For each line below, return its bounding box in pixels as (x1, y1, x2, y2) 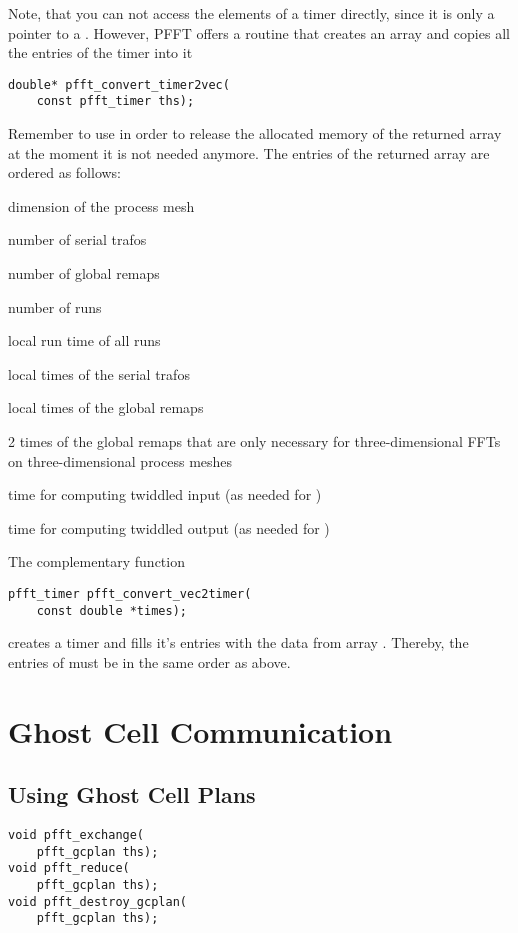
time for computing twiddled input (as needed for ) (8, 484, 322, 505)
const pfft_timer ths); (36, 94, 195, 109)
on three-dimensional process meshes (8, 450, 233, 471)
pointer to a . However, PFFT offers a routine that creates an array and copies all (8, 22, 510, 43)
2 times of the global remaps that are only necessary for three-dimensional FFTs (8, 431, 501, 452)
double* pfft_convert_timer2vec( (8, 77, 230, 92)
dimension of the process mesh (8, 195, 195, 216)
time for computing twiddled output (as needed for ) (8, 517, 330, 538)
